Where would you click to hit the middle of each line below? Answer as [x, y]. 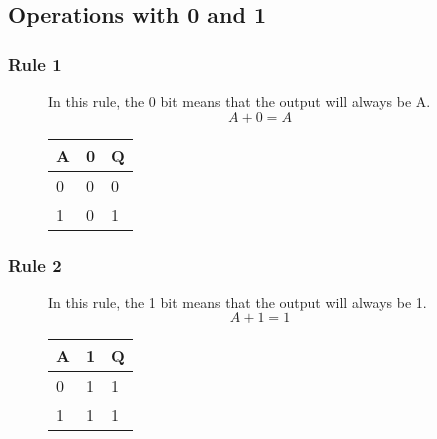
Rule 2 [35, 264]
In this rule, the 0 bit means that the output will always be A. [239, 101]
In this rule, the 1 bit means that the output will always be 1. [237, 301]
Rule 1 [35, 63]
